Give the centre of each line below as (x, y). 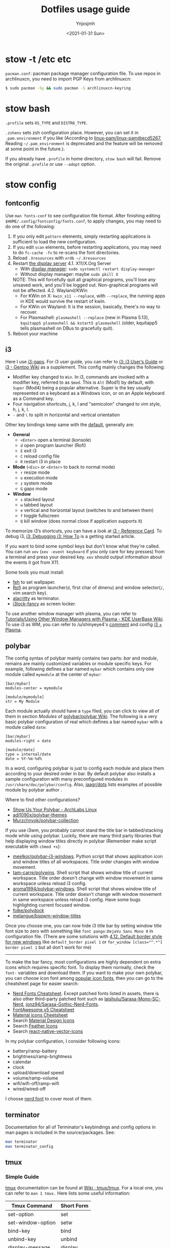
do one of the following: (30, 226)
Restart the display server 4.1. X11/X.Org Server (62, 263)
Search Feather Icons (35, 1026)
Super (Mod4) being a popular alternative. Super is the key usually (82, 388)
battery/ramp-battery (35, 1051)
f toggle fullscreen (40, 516)
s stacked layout (37, 499)
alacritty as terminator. (36, 599)
